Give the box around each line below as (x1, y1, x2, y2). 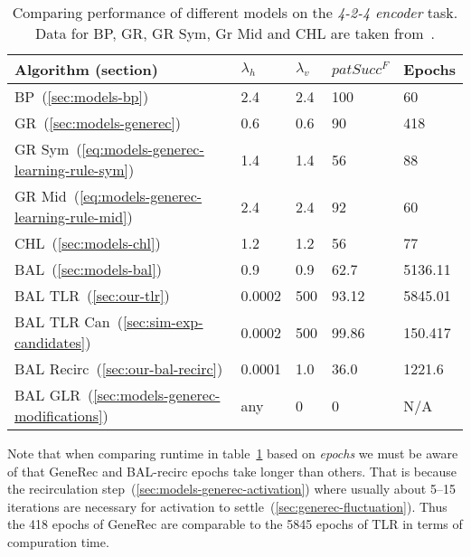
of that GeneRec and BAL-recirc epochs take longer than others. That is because (7, 461, 457, 480)
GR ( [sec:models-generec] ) (14, 112, 182, 133)
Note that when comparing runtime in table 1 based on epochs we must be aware (7, 444, 458, 462)
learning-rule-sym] (14, 159, 128, 180)
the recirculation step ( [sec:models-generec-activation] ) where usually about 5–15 (7, 479, 456, 498)
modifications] (14, 405, 103, 426)
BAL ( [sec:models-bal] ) (14, 259, 162, 279)
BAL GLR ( (14, 384, 94, 405)
